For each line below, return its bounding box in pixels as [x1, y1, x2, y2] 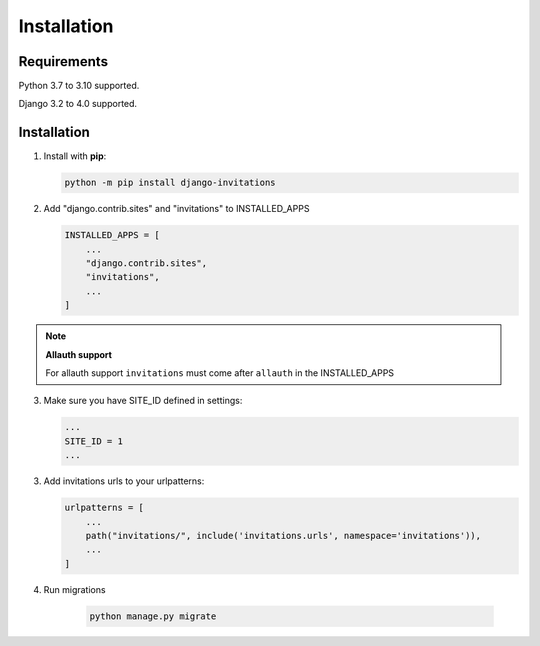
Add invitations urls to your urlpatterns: [43, 475, 205, 487]
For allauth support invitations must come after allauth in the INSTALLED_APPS [45, 367, 395, 379]
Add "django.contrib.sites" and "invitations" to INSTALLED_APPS [43, 203, 310, 215]
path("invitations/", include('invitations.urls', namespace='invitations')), [85, 530, 482, 541]
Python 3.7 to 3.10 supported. [18, 80, 140, 92]
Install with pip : [43, 150, 107, 162]
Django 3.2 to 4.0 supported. [18, 98, 138, 110]
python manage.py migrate [89, 610, 217, 622]
